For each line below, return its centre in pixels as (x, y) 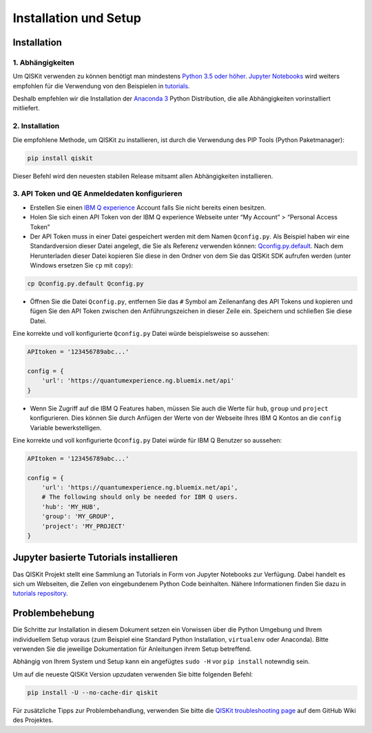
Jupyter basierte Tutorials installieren (95, 558)
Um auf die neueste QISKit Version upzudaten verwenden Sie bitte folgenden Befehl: (133, 674)
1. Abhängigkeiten (44, 62)
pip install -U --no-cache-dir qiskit (93, 692)
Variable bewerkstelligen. (66, 428)
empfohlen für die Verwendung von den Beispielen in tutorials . (101, 86)
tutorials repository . (40, 594)
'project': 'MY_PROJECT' (84, 526)
